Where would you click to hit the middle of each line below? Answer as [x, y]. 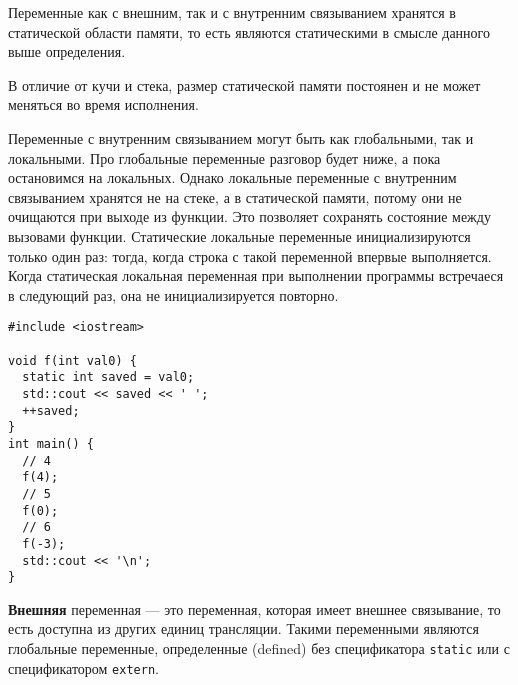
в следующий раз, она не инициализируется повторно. [173, 294]
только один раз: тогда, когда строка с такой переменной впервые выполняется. [250, 255]
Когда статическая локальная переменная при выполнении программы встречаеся [256, 275]
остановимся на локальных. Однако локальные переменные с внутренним [232, 177]
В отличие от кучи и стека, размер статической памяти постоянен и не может [244, 84]
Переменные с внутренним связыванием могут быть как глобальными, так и [241, 137]
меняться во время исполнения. [103, 104]
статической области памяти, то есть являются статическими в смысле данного [249, 31]
